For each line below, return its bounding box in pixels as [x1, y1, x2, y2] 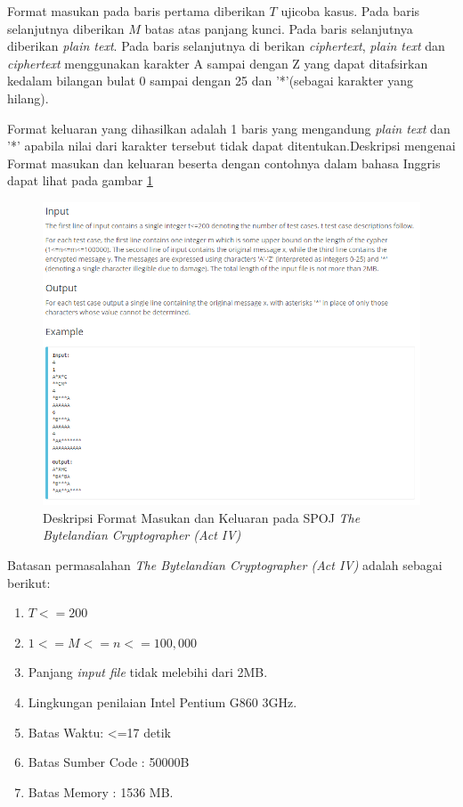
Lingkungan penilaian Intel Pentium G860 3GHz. [28, 692, 297, 711]
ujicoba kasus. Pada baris [280, 2, 420, 20]
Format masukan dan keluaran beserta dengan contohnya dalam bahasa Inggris [7, 153, 441, 172]
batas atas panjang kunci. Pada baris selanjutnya [144, 19, 413, 37]
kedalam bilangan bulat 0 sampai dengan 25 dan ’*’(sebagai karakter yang [7, 71, 414, 90]
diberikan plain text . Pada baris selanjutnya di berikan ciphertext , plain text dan [7, 37, 445, 55]
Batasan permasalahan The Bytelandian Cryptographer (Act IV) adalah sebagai [7, 555, 443, 574]
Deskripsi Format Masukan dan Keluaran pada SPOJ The [43, 508, 361, 526]
